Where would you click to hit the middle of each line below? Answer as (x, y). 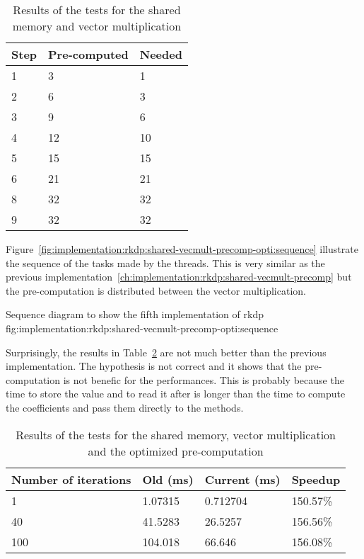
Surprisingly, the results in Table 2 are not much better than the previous (166, 352)
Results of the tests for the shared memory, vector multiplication (176, 434)
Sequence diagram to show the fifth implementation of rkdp (135, 314)
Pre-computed (88, 54)
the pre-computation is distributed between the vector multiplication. (156, 290)
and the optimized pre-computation (176, 451)
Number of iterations (71, 479)
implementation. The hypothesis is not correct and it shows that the (154, 366)
